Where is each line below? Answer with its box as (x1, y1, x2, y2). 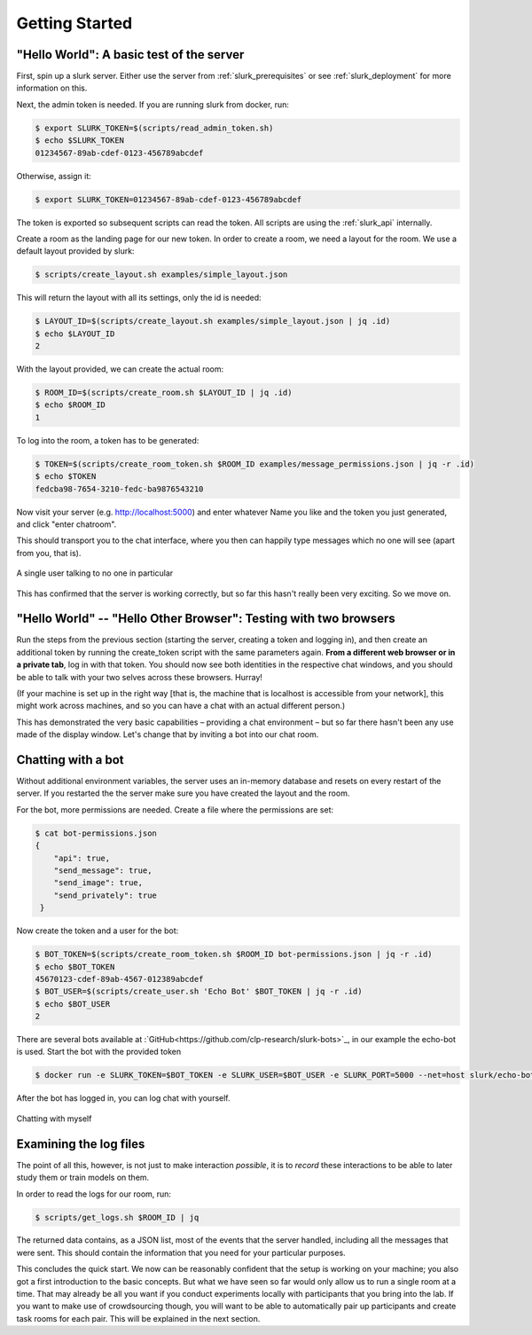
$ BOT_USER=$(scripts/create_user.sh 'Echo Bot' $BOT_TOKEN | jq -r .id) (35, 986, 363, 997)
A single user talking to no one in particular (16, 568, 174, 578)
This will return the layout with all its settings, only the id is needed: (16, 293, 262, 303)
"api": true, (53, 852, 111, 863)
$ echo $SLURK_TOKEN (35, 136, 124, 145)
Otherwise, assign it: (16, 170, 92, 181)
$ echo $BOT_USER (35, 999, 111, 1009)
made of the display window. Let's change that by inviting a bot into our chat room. (16, 729, 319, 740)
